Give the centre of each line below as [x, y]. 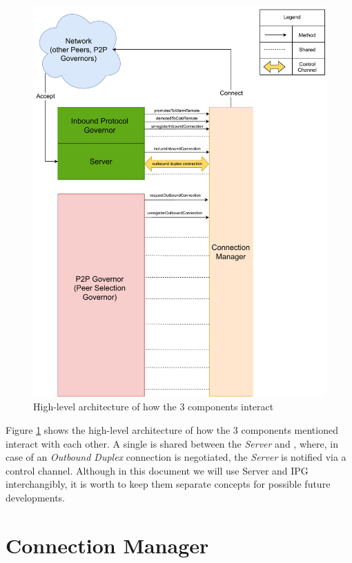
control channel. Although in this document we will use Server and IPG [157, 470]
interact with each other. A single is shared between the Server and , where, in [172, 443]
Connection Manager [107, 545]
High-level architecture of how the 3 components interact [154, 407]
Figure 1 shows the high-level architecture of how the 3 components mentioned [172, 429]
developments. [36, 497]
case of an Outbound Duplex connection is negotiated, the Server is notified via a [176, 457]
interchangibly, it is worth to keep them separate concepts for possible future [168, 484]
